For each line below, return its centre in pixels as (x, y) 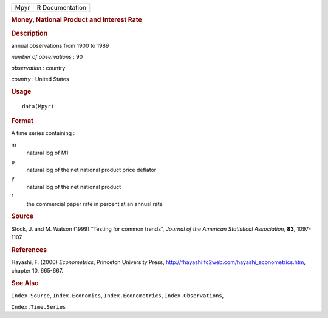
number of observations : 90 (47, 57)
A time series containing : (43, 133)
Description (29, 33)
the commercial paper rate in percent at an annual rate (95, 204)
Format (22, 121)
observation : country (38, 68)
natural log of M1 (47, 153)
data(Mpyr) (38, 106)
